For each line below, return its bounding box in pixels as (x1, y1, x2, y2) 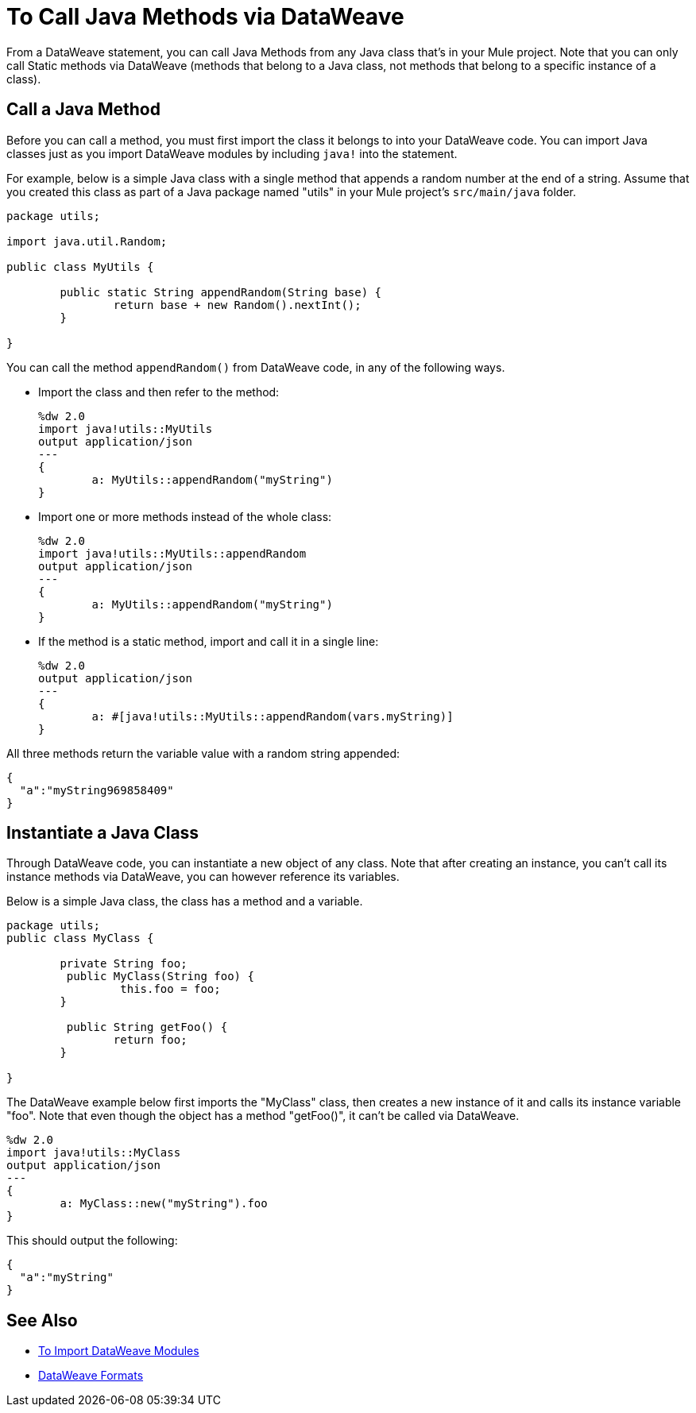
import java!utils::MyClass (6, 1146, 181, 1160)
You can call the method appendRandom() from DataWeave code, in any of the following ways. (6, 360, 505, 374)
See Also (6, 1310, 78, 1330)
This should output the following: (6, 1233, 178, 1248)
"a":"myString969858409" (19, 783, 174, 797)
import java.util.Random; (6, 234, 168, 248)
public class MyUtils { (6, 260, 154, 273)
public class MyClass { (6, 932, 154, 945)
